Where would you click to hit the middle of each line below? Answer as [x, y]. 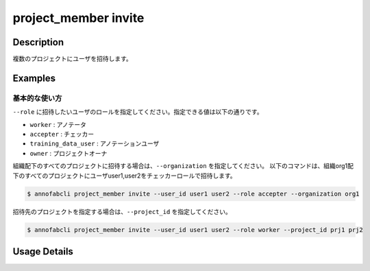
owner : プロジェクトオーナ [69, 153]
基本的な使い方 [37, 98]
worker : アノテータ [58, 124]
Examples [34, 78]
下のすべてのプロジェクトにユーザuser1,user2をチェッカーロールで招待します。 [124, 176]
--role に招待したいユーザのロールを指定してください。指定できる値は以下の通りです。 [138, 112]
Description [38, 42]
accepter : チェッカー [62, 134]
